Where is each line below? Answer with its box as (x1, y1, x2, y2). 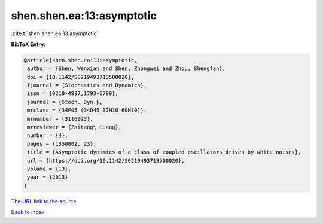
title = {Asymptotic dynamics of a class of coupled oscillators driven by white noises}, (27, 149, 301, 155)
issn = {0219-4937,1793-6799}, (27, 90, 119, 97)
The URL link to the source (11, 197, 77, 204)
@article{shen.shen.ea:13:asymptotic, (23, 57, 138, 63)
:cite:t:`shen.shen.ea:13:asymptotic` (11, 30, 99, 37)
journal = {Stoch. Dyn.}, (27, 99, 103, 105)
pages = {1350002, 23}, (27, 140, 97, 147)
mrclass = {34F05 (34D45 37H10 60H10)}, (27, 107, 147, 114)
